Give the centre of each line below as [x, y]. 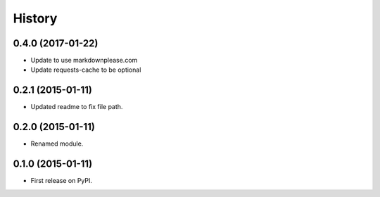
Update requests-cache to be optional [86, 70]
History [35, 18]
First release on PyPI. [62, 181]
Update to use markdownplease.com [84, 61]
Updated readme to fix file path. [77, 107]
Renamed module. [57, 144]
